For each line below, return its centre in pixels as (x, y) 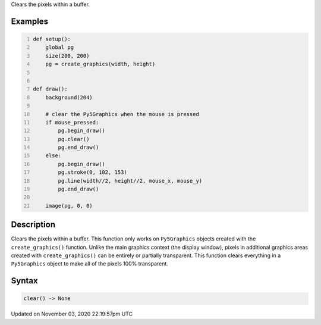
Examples (30, 21)
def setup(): (52, 39)
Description (33, 225)
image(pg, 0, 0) (69, 206)
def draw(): (50, 89)
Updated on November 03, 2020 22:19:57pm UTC (72, 314)
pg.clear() (74, 139)
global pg (60, 47)
